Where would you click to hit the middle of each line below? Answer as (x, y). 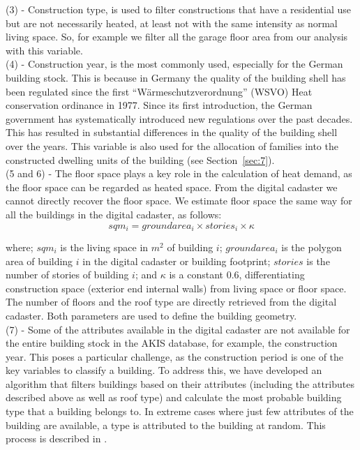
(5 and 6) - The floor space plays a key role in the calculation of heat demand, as (179, 173)
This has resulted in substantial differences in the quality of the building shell (172, 132)
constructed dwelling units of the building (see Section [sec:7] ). (140, 159)
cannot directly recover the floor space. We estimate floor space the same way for (179, 201)
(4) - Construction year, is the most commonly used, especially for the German (174, 64)
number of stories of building (67, 275)
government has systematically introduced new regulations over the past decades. (179, 118)
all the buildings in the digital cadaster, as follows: (114, 214)
